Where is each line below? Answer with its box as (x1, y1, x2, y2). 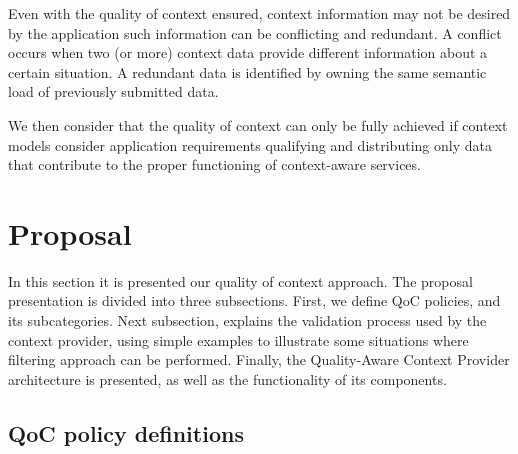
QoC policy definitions (8, 417, 244, 448)
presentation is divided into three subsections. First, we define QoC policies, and (8, 290, 501, 311)
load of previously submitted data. (8, 81, 219, 102)
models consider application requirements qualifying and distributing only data (8, 134, 492, 155)
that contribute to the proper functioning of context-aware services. (8, 154, 421, 175)
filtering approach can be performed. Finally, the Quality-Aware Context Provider (8, 349, 510, 370)
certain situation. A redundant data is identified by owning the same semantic (8, 61, 487, 82)
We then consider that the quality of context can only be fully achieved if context (8, 114, 508, 135)
